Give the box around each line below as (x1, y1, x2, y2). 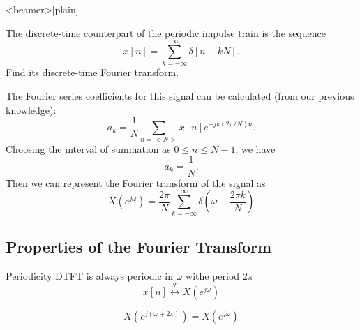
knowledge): (6, 102, 57, 117)
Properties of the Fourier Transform (6, 235, 272, 257)
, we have (235, 141, 276, 156)
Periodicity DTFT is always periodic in (6, 268, 174, 283)
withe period (186, 268, 240, 283)
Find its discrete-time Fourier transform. (6, 65, 179, 80)
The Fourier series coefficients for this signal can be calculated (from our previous (6, 88, 354, 103)
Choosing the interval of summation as (6, 141, 171, 156)
